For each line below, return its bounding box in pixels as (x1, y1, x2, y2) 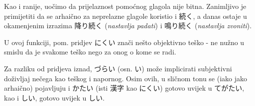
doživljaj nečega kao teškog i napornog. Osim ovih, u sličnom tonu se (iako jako (4, 73, 248, 83)
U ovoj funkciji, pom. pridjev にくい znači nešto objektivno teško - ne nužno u (4, 37, 245, 47)
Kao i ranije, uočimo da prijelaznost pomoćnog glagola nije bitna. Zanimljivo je (4, 1, 247, 11)
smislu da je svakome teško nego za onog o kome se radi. (4, 47, 176, 57)
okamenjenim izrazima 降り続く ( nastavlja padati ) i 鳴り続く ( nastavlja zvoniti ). (4, 20, 252, 31)
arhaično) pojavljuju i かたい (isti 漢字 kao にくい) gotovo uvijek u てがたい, (4, 83, 245, 93)
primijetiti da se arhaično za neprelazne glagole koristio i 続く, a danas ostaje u (4, 10, 247, 21)
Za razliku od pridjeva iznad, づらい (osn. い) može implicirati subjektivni (4, 63, 232, 73)
